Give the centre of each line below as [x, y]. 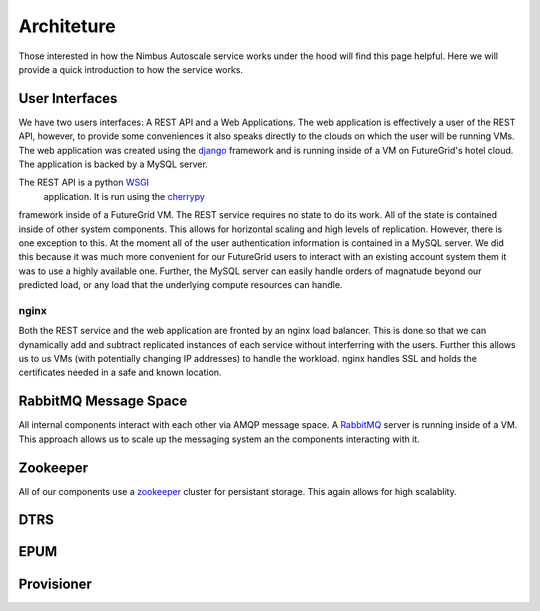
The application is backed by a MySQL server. [113, 164]
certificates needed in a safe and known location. [120, 372]
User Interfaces [68, 98]
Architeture [67, 26]
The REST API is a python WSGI [84, 182]
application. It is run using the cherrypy [124, 196]
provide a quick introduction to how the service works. [131, 69]
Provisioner [55, 583]
